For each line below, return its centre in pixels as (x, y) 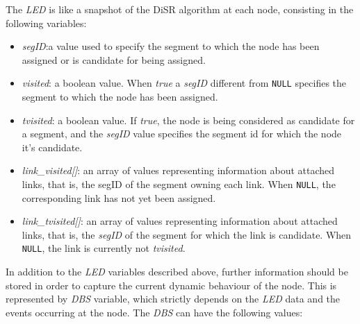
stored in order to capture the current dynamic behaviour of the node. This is (171, 285)
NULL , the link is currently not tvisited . (104, 248)
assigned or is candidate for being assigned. (114, 59)
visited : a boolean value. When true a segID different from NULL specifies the (184, 83)
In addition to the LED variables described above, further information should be (177, 272)
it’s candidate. (52, 147)
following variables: (46, 23)
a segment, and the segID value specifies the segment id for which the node (182, 134)
